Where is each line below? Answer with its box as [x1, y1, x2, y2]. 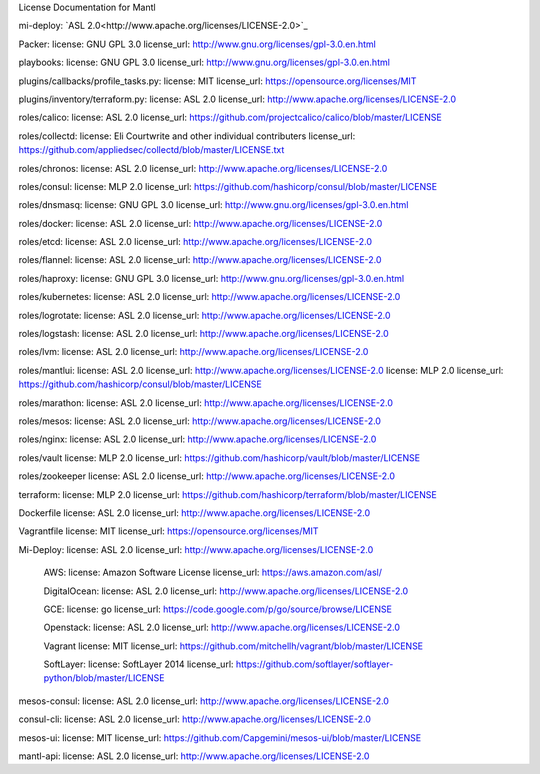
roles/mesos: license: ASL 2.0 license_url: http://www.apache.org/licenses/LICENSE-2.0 [18, 415, 382, 427]
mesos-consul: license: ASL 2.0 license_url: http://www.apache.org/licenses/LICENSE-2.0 [18, 695, 390, 707]
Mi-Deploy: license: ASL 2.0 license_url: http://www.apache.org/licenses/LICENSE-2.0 [18, 543, 374, 555]
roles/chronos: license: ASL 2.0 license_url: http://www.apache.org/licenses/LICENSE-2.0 [18, 162, 388, 174]
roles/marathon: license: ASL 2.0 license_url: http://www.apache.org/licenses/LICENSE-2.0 [18, 396, 394, 409]
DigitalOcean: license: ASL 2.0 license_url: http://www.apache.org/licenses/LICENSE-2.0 [43, 585, 409, 597]
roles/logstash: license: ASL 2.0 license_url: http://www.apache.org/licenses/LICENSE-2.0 [18, 328, 389, 340]
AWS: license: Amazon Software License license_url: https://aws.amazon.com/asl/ [43, 566, 382, 579]
